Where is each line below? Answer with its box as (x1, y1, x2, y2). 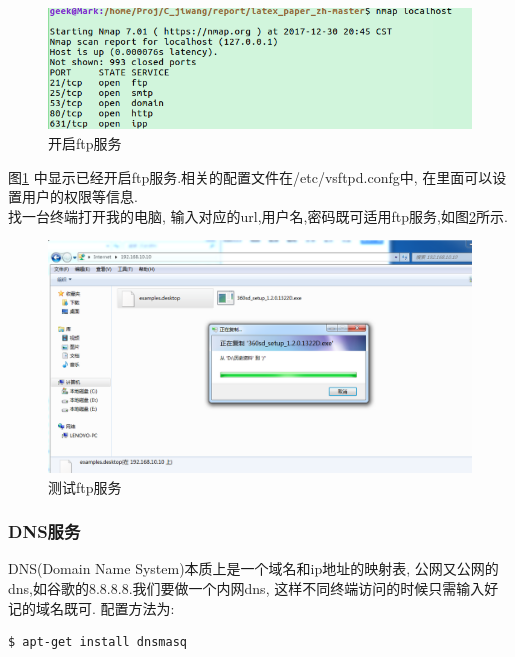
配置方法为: (100, 597, 175, 618)
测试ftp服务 (48, 476, 122, 497)
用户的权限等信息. (21, 186, 138, 207)
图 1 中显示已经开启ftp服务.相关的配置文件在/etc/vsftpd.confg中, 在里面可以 (8, 166, 493, 187)
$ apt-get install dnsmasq (8, 635, 187, 650)
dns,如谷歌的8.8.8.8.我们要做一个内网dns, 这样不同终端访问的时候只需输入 (8, 578, 485, 599)
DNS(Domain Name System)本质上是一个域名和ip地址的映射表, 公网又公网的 (8, 558, 499, 579)
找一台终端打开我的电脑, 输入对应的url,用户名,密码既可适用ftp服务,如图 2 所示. (8, 205, 508, 226)
